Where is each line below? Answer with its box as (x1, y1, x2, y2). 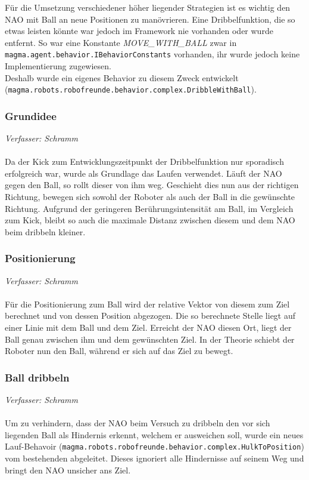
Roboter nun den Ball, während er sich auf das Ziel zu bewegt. (5, 344, 233, 357)
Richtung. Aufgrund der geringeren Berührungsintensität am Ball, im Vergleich (5, 202, 294, 214)
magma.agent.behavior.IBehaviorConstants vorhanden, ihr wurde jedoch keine (5, 48, 300, 60)
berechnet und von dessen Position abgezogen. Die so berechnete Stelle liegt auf (5, 309, 296, 322)
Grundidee (5, 108, 57, 123)
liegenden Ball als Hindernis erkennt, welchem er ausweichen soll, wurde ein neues (5, 428, 304, 441)
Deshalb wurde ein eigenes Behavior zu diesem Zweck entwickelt (5, 71, 239, 84)
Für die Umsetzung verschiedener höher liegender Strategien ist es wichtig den (5, 1, 291, 13)
